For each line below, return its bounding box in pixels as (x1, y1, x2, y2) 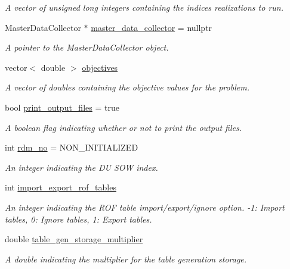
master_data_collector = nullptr (91, 21, 212, 33)
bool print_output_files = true (5, 101, 119, 113)
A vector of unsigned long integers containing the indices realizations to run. (5, 1, 283, 13)
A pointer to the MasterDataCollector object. (5, 41, 169, 54)
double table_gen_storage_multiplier (5, 233, 143, 245)
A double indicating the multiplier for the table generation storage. (5, 252, 247, 265)
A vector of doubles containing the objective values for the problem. (5, 81, 249, 93)
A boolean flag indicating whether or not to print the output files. (5, 121, 242, 133)
